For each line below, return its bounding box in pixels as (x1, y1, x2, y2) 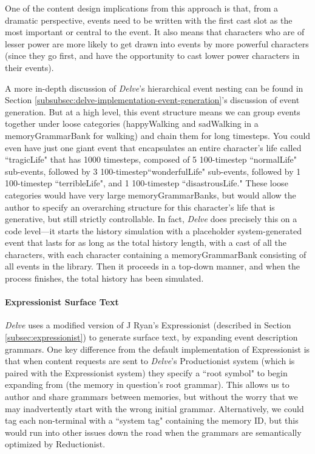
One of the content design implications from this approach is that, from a (5, 2, 278, 14)
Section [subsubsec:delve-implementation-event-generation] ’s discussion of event (5, 93, 300, 106)
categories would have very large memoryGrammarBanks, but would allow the (5, 188, 296, 201)
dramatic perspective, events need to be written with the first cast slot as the (5, 13, 293, 26)
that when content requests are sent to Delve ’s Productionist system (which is (5, 354, 295, 367)
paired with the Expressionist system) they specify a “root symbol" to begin (5, 366, 288, 379)
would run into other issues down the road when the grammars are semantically (5, 425, 302, 438)
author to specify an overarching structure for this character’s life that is (5, 200, 275, 213)
